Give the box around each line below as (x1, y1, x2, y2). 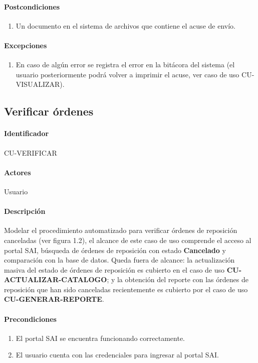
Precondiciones (4, 313, 57, 324)
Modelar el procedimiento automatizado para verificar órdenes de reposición (4, 225, 237, 235)
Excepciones (4, 40, 47, 50)
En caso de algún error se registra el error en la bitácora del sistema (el (16, 59, 235, 70)
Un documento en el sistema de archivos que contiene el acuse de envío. (16, 20, 235, 31)
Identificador (4, 128, 49, 139)
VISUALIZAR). (16, 79, 65, 89)
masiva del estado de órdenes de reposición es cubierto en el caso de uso (4, 264, 225, 275)
